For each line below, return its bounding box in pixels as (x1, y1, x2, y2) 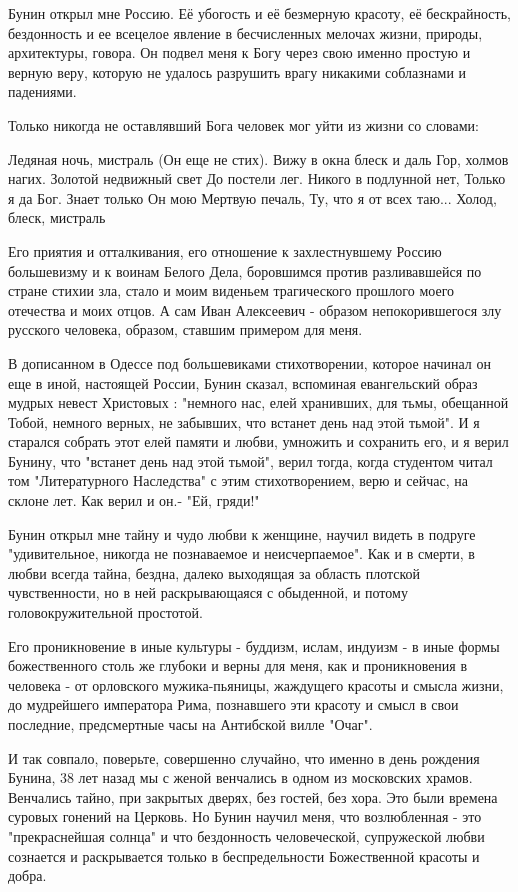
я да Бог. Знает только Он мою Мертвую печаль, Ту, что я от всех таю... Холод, (8, 187, 497, 208)
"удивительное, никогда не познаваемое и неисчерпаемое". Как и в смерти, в (8, 543, 475, 564)
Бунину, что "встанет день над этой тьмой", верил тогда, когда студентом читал (8, 450, 493, 471)
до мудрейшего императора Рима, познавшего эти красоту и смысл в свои (8, 694, 459, 715)
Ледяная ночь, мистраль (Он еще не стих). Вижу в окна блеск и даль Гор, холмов (8, 148, 509, 169)
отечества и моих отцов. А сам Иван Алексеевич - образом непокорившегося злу (8, 299, 502, 320)
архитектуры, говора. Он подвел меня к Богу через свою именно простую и (8, 42, 471, 63)
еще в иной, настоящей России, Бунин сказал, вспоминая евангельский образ (8, 372, 478, 393)
